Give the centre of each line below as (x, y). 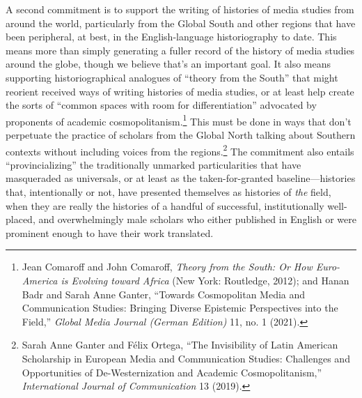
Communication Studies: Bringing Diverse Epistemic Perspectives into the (180, 308)
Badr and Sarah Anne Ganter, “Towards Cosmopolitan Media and (164, 294)
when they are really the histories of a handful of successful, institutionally (165, 205)
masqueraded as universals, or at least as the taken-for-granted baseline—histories (181, 178)
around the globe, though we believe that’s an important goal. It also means (168, 64)
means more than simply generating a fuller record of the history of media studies (180, 50)
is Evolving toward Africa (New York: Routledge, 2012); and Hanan (205, 280)
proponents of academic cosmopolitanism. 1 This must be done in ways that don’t (179, 120)
